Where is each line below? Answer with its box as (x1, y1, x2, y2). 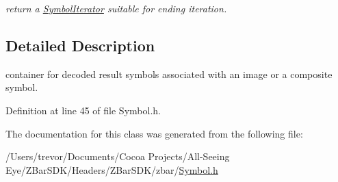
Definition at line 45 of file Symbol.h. (5, 103, 161, 117)
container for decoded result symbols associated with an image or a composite (5, 66, 333, 81)
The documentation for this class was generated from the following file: (5, 126, 303, 140)
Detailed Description (5, 34, 155, 55)
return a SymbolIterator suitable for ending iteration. (5, 1, 227, 15)
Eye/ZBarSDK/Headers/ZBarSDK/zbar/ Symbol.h (5, 162, 218, 177)
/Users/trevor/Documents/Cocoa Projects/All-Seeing (5, 149, 230, 164)
